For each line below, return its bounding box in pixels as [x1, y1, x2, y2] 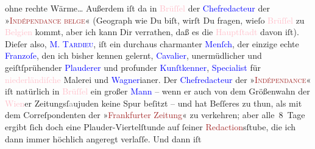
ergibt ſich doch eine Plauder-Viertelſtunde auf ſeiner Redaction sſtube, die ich [5, 120, 296, 133]
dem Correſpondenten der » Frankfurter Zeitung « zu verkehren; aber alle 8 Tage [5, 108, 305, 121]
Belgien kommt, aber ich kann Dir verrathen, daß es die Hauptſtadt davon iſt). [5, 25, 299, 38]
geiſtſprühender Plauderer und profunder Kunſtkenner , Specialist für [5, 61, 261, 73]
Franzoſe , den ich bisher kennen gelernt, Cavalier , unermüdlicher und [5, 49, 262, 62]
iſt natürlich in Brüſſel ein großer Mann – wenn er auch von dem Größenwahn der [5, 85, 310, 98]
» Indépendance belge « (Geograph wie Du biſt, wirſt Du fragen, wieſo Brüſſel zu [5, 13, 305, 26]
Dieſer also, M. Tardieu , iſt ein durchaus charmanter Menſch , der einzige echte [5, 37, 299, 50]
